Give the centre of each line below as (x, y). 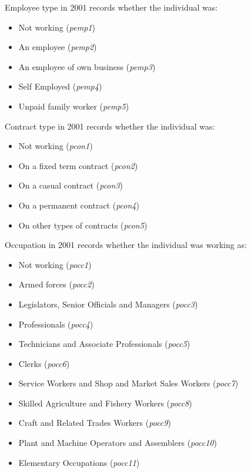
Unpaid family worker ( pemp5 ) (74, 106)
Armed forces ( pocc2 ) (56, 284)
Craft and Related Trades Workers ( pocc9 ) (95, 423)
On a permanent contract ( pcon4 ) (79, 205)
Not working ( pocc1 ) (55, 264)
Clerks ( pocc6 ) (44, 363)
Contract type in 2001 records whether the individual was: (110, 126)
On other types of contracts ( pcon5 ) (83, 225)
